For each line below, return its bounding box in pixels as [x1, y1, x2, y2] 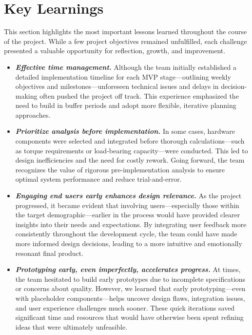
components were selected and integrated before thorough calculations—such [15, 136, 245, 146]
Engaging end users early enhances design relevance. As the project [15, 190, 242, 201]
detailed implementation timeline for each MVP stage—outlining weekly [15, 71, 231, 82]
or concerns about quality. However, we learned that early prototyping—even [15, 283, 246, 293]
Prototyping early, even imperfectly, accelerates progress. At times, [15, 264, 241, 274]
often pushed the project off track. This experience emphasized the [39, 90, 239, 101]
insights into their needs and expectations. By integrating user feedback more [15, 219, 247, 229]
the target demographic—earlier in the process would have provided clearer [15, 209, 240, 220]
